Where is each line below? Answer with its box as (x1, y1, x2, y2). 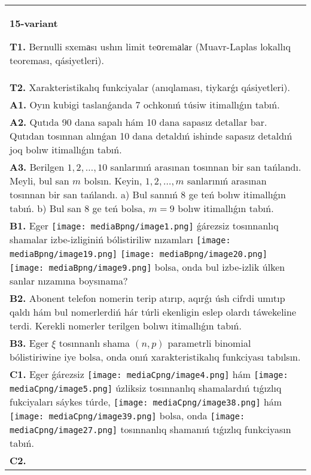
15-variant (10, 16, 58, 30)
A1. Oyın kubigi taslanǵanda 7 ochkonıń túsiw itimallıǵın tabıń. (10, 98, 280, 111)
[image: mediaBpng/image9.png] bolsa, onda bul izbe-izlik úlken (10, 260, 285, 274)
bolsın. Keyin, (84, 174, 142, 187)
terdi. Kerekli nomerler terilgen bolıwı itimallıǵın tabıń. (10, 319, 242, 332)
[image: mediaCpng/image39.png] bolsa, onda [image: (10, 409, 245, 422)
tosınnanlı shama (59, 336, 130, 350)
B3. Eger (10, 336, 49, 350)
